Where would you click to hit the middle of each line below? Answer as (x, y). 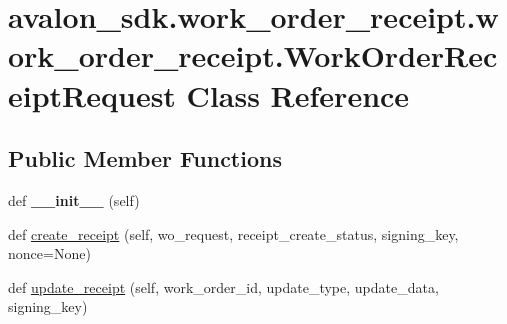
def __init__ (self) (74, 199)
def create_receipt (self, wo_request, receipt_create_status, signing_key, (233, 233)
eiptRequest (92, 94)
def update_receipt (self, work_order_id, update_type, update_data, (223, 286)
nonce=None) (49, 253)
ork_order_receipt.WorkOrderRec (253, 55)
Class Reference (298, 94)
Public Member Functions (145, 158)
